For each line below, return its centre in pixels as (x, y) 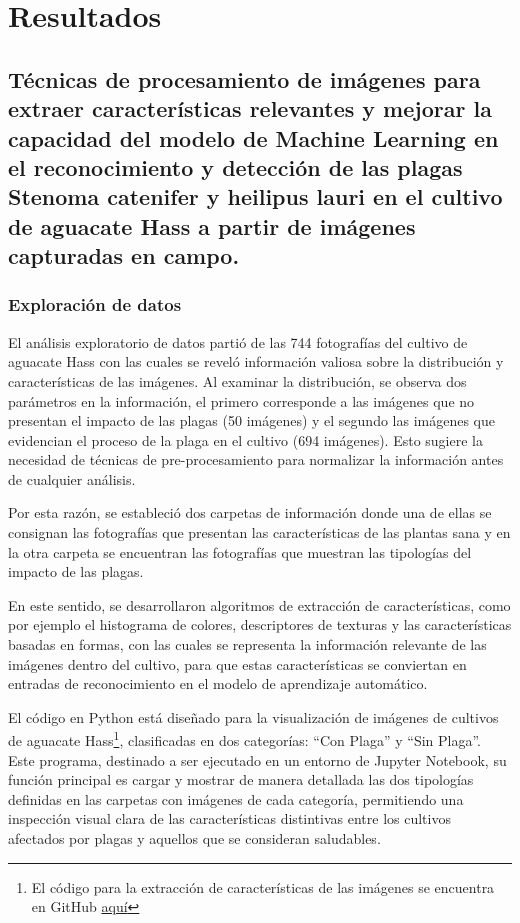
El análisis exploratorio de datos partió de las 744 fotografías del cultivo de (238, 341)
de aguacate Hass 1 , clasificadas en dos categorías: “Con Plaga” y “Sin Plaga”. (244, 739)
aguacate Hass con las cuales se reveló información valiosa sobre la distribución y (256, 361)
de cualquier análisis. (72, 478)
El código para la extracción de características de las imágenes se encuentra (263, 886)
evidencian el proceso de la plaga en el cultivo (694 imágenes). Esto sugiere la (245, 439)
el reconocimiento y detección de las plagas (235, 166)
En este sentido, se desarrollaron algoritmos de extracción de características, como (259, 604)
